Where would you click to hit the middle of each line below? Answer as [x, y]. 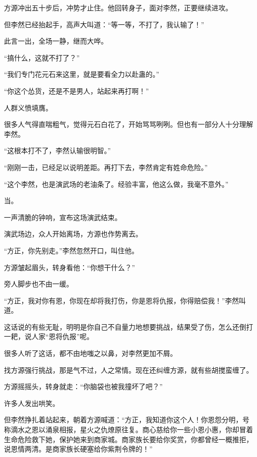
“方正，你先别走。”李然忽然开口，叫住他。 [71, 250]
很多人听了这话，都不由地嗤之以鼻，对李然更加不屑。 [90, 353]
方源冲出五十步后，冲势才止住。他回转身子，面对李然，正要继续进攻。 [118, 7]
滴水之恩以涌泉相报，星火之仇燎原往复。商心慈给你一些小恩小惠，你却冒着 [132, 429]
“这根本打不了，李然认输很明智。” [58, 150]
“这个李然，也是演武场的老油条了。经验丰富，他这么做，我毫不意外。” [116, 184]
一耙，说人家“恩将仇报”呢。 [49, 336]
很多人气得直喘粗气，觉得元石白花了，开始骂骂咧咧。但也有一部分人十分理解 [128, 124]
